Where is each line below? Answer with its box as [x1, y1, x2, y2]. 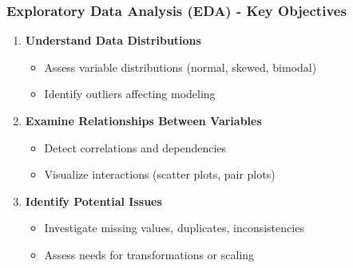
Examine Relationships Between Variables [25, 112, 262, 128]
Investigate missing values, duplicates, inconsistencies [44, 219, 304, 236]
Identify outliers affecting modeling [44, 85, 216, 102]
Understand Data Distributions [25, 32, 201, 49]
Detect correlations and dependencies [44, 139, 227, 156]
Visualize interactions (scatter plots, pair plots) [44, 166, 276, 183]
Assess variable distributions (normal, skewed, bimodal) [44, 58, 317, 75]
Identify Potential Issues [25, 192, 162, 209]
